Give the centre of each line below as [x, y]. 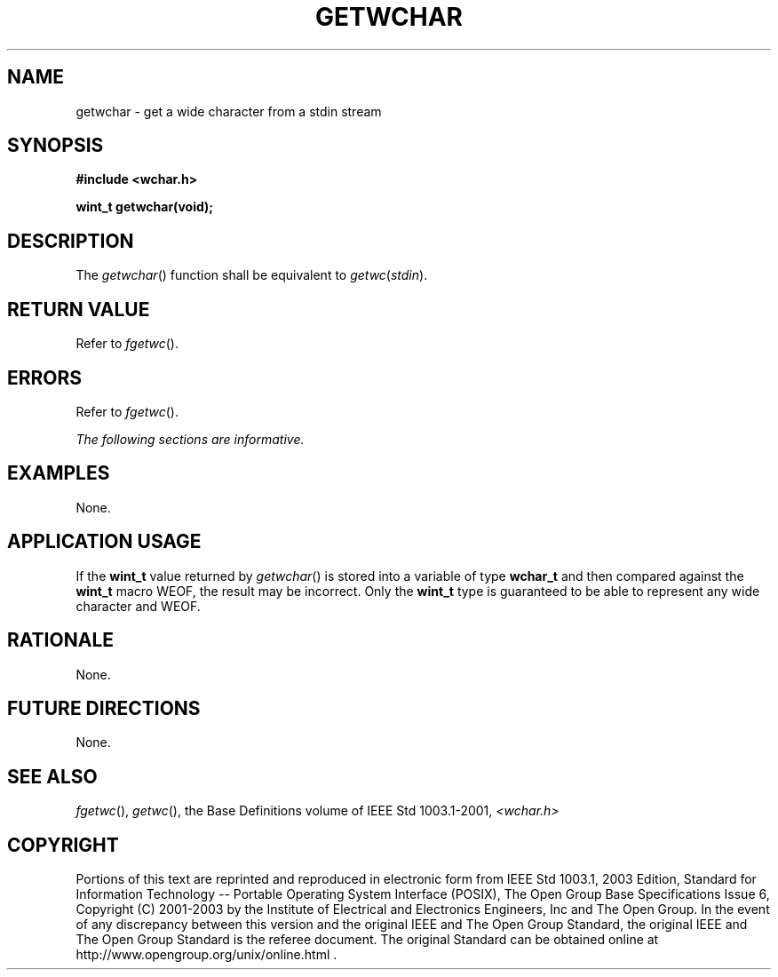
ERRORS [45, 377]
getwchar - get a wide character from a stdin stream [229, 111]
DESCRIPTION [71, 241]
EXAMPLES [59, 473]
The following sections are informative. [190, 439]
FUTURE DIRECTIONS [104, 708]
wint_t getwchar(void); [145, 207]
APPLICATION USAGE [104, 542]
